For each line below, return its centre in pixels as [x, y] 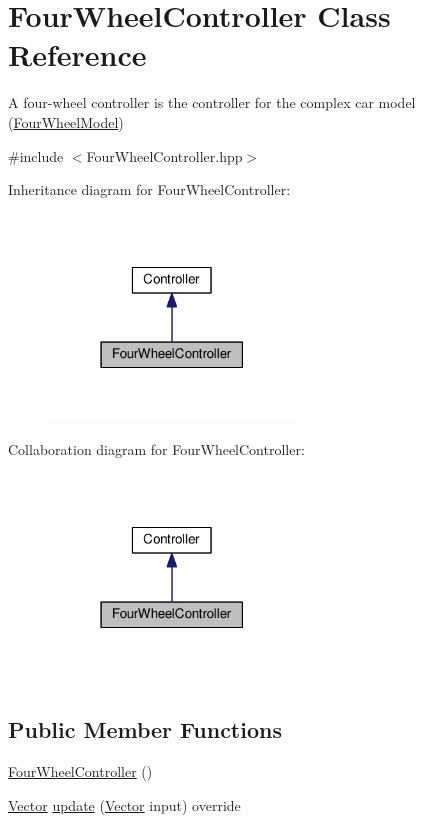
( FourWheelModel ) [66, 121]
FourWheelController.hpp [164, 155]
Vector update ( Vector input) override [124, 804]
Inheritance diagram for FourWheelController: [149, 189]
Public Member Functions [145, 729]
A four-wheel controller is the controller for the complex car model [212, 102]
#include [36, 155]
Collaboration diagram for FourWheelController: [156, 449]
